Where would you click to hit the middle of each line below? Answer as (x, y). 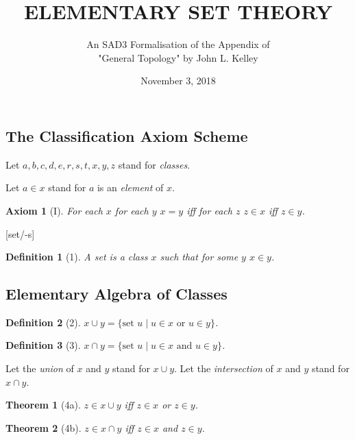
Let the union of (40, 368)
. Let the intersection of (224, 368)
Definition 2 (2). (43, 322)
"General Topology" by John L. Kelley (178, 57)
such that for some (199, 257)
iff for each (209, 210)
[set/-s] (20, 233)
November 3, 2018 (178, 81)
